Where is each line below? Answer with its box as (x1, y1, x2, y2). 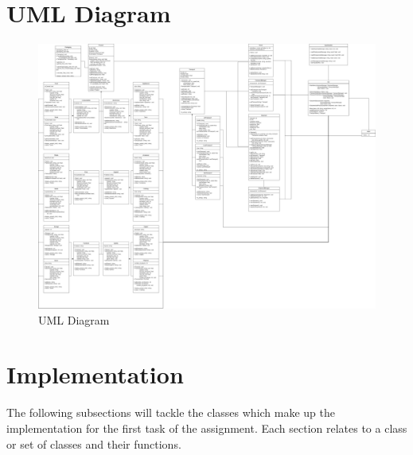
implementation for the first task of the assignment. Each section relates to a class (6, 419, 407, 436)
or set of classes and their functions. (6, 435, 181, 452)
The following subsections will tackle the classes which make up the (6, 404, 336, 421)
